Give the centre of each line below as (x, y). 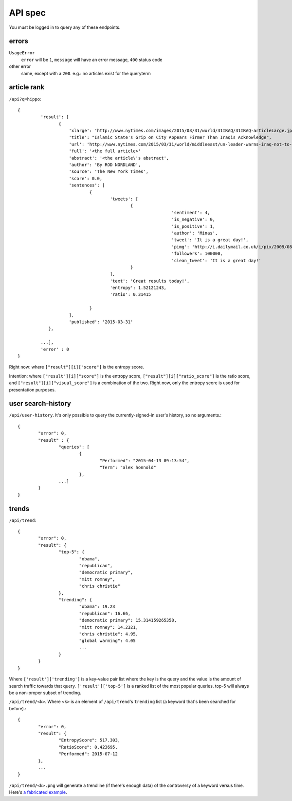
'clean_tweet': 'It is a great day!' (216, 260)
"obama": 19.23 (97, 607)
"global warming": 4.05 (107, 641)
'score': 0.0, (86, 178)
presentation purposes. (32, 390)
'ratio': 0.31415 (130, 295)
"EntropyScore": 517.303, (90, 740)
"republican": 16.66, (105, 613)
